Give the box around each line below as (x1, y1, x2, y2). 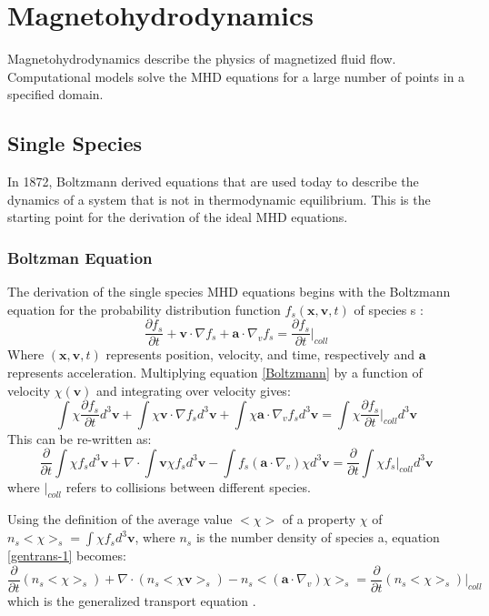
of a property (282, 510, 356, 529)
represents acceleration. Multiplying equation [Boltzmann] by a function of (7, 362, 423, 381)
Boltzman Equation (7, 246, 153, 268)
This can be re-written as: (7, 429, 152, 448)
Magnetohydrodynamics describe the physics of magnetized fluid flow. (7, 49, 396, 68)
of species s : (354, 299, 424, 318)
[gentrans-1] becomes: (7, 546, 126, 565)
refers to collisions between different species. (65, 477, 311, 496)
